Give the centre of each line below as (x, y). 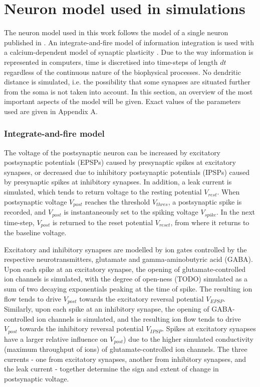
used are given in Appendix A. (51, 111)
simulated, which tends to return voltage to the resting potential (103, 192)
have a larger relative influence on (56, 338)
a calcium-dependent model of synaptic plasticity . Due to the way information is (129, 52)
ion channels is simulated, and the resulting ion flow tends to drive (139, 318)
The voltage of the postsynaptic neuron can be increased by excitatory (112, 152)
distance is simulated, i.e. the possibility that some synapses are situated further (127, 82)
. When (228, 192)
